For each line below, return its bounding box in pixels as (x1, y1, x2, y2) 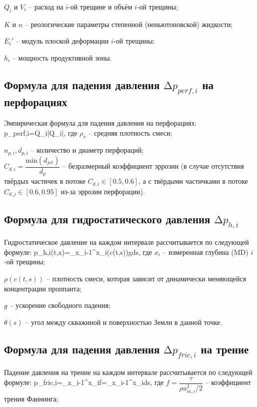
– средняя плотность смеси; (88, 127, 172, 138)
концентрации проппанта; (4, 283, 82, 293)
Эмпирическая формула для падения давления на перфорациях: (4, 117, 197, 128)
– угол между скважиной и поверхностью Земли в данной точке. (25, 316, 222, 327)
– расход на (28, 2, 63, 12)
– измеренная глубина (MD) (162, 246, 248, 257)
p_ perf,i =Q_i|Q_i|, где (4, 127, 77, 138)
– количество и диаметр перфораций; (30, 145, 144, 155)
